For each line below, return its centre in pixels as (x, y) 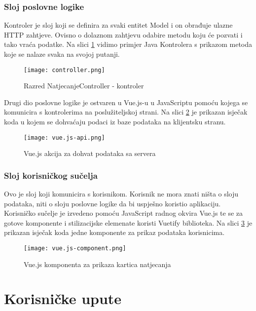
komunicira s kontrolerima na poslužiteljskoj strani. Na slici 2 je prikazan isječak (126, 112)
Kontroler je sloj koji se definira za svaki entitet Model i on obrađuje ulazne (118, 25)
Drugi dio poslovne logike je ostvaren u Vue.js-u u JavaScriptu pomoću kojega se (126, 102)
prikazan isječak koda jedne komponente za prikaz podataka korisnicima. (114, 232)
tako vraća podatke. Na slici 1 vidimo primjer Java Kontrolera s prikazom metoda (128, 44)
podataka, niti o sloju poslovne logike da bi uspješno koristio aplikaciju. (112, 203)
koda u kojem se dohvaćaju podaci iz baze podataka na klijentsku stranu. (115, 122)
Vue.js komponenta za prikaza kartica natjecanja (97, 264)
